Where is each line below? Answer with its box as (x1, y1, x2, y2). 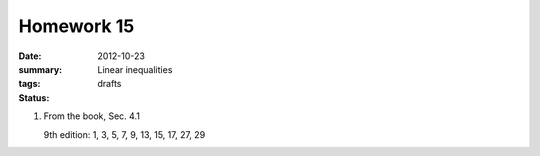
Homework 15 (18, 15, 135, 37)
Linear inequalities (97, 63, 173, 75)
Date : (18, 50, 42, 62)
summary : (18, 63, 63, 75)
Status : (18, 91, 50, 104)
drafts (97, 78, 122, 90)
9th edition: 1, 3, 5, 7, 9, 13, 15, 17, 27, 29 (43, 128, 206, 140)
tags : (18, 78, 41, 90)
